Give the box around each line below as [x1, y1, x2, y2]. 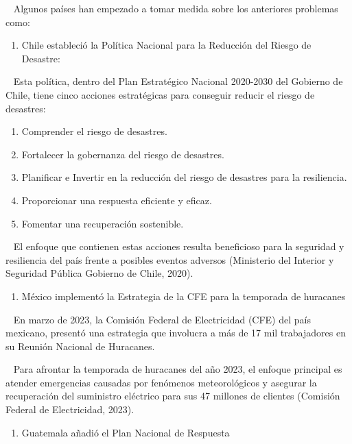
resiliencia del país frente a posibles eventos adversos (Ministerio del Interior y [5, 252, 334, 267]
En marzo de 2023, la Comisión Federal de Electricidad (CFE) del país [13, 312, 311, 326]
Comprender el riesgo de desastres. [21, 124, 167, 138]
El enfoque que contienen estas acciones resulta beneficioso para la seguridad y [13, 239, 344, 254]
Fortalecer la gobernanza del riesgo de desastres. [21, 147, 224, 161]
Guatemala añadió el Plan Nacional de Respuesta [21, 425, 230, 439]
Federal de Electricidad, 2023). [5, 402, 134, 417]
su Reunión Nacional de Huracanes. [5, 338, 155, 353]
